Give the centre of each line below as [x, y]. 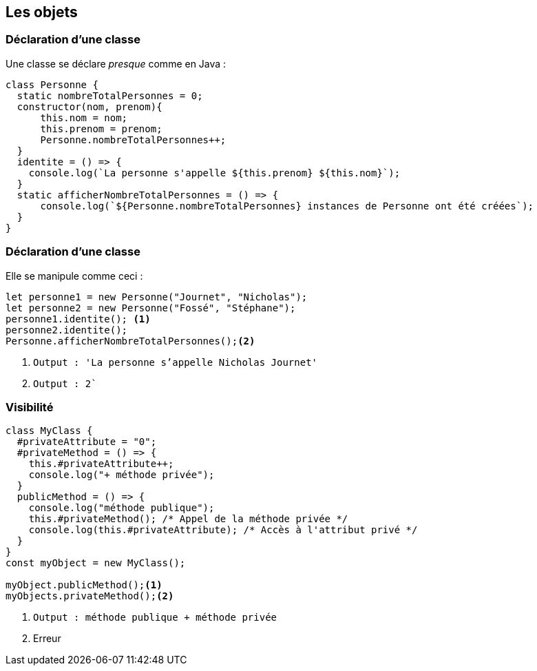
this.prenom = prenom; [101, 128]
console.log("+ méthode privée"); [122, 475]
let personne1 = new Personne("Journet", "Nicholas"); [157, 297]
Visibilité [30, 407]
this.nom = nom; [84, 117]
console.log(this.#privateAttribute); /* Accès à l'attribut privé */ [223, 530]
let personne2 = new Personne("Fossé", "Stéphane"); [151, 308]
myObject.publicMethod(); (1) [84, 585]
